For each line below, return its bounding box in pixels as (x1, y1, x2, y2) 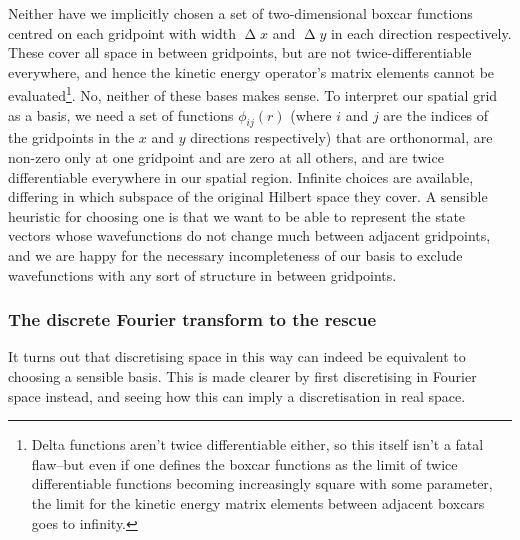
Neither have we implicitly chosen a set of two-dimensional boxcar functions (8, 3, 473, 23)
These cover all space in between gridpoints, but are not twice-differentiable (8, 42, 472, 63)
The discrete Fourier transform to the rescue (8, 307, 377, 332)
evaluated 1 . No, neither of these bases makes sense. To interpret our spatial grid (8, 82, 498, 106)
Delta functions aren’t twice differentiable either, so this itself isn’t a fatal (31, 434, 484, 455)
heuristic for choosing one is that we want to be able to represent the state (8, 205, 466, 226)
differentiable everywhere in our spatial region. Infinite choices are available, (8, 166, 474, 187)
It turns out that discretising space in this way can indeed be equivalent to (8, 346, 466, 367)
